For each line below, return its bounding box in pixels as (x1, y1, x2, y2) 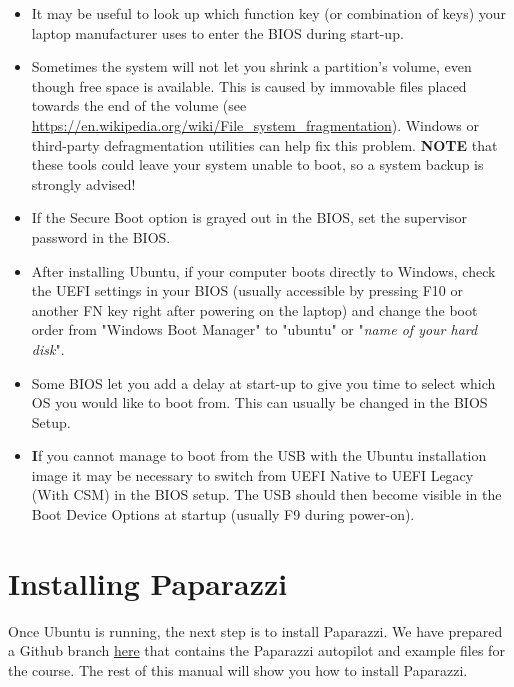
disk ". (31, 338, 65, 359)
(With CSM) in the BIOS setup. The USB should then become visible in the (31, 484, 502, 505)
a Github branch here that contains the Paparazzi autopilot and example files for (8, 640, 505, 661)
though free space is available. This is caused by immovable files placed (31, 75, 467, 96)
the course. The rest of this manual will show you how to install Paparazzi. (8, 659, 468, 680)
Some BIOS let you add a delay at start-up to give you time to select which (31, 372, 496, 393)
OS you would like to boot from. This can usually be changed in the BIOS (31, 392, 488, 413)
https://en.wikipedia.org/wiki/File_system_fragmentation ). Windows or (31, 114, 479, 135)
